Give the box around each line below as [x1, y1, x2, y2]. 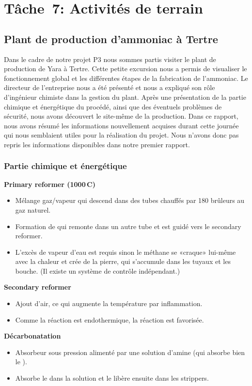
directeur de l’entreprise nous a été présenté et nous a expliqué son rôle [4, 82, 215, 93]
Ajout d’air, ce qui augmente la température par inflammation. [15, 298, 203, 309]
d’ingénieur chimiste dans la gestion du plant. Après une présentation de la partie [4, 92, 246, 102]
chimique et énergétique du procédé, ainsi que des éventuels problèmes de [4, 101, 222, 111]
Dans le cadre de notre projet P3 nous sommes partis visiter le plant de [4, 54, 216, 64]
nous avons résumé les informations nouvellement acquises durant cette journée [4, 120, 239, 130]
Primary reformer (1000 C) [4, 179, 95, 189]
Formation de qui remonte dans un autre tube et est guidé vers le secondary [15, 221, 241, 231]
